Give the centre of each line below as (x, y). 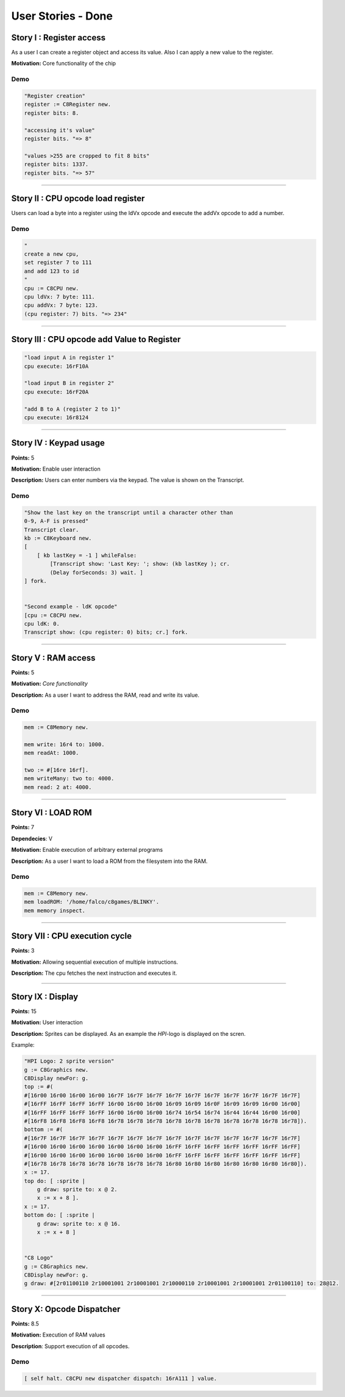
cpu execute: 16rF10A (56, 366)
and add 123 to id (52, 271)
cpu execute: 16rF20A (56, 392)
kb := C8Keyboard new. (58, 538)
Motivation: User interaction (47, 1022)
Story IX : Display (45, 996)
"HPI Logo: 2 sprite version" (69, 1061)
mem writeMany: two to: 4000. (69, 779)
